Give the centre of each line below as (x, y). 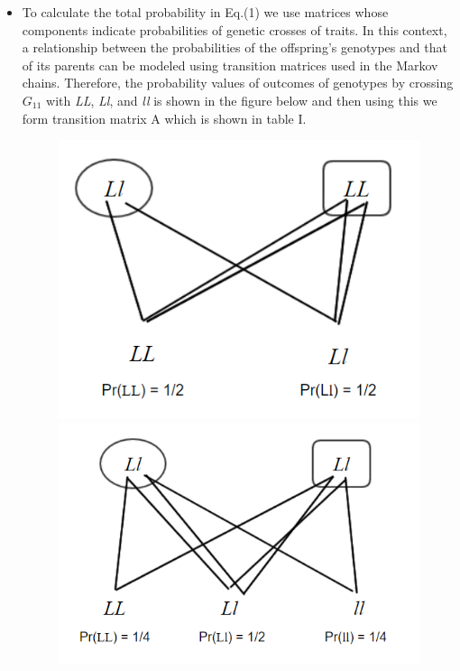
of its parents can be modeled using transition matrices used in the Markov (230, 65)
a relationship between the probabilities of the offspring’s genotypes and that (235, 47)
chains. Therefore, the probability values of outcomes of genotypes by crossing (238, 83)
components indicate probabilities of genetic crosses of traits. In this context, (235, 29)
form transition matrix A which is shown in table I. (164, 118)
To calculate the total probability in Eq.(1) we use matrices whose (205, 12)
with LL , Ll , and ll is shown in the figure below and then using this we (242, 100)
